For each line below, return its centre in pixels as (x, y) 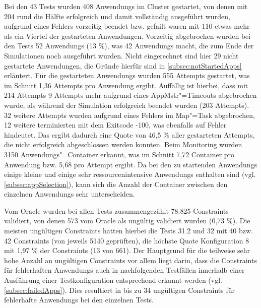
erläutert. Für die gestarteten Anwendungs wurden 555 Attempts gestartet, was (127, 75)
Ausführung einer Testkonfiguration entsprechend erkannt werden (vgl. (113, 280)
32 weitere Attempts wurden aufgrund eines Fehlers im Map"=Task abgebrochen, (129, 115)
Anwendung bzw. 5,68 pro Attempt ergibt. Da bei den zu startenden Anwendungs (131, 164)
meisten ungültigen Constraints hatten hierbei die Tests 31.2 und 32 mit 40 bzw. (128, 231)
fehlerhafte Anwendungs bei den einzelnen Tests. (79, 300)
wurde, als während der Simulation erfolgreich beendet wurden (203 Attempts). (127, 105)
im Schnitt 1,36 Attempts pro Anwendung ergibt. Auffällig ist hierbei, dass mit (126, 85)
